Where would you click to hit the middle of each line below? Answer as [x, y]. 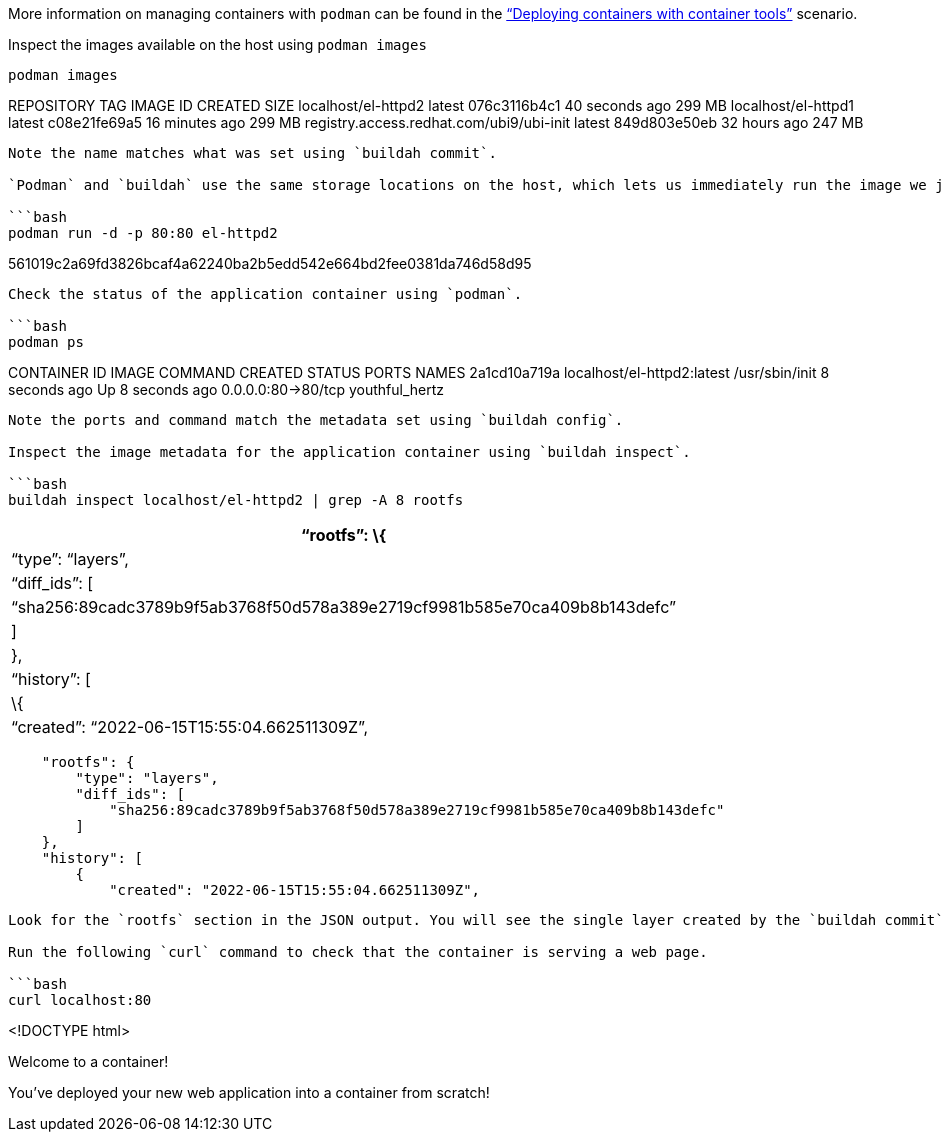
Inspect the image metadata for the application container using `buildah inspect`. [349, 452]
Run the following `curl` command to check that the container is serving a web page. [358, 952]
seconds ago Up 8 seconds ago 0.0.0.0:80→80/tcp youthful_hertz [226, 389]
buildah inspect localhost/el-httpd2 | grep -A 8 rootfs [236, 500]
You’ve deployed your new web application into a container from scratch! [249, 1092]
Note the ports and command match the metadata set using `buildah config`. [316, 420]
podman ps [46, 342]
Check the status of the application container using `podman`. [265, 294]
